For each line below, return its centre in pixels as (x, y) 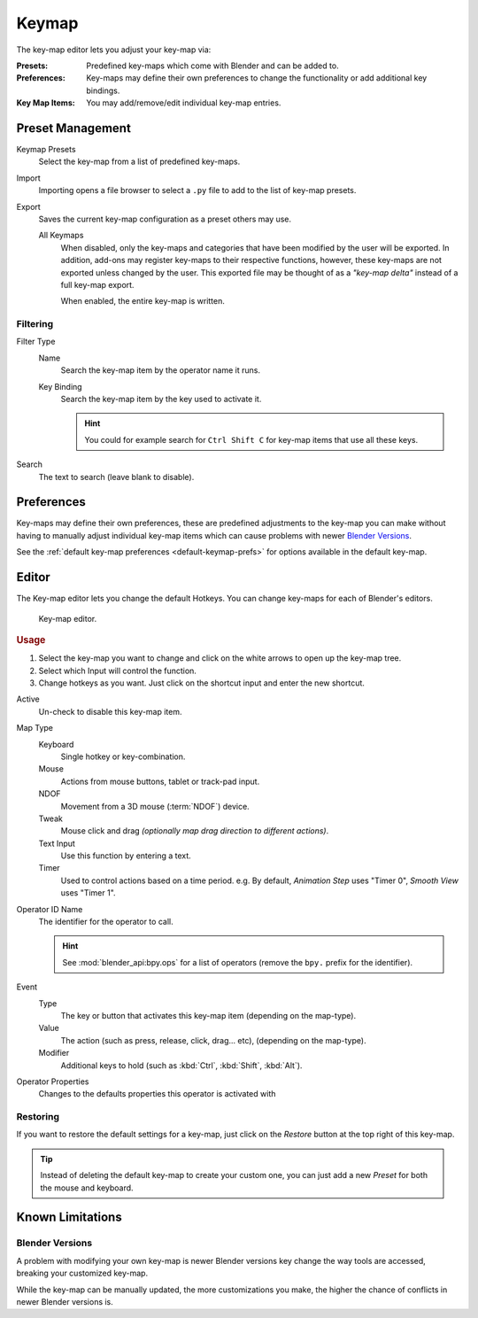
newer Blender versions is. (65, 1301)
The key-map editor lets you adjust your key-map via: (114, 50)
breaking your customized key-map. (82, 1273)
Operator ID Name (50, 909)
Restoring (38, 1117)
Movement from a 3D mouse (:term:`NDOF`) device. (155, 806)
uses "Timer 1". (88, 893)
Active (28, 699)
